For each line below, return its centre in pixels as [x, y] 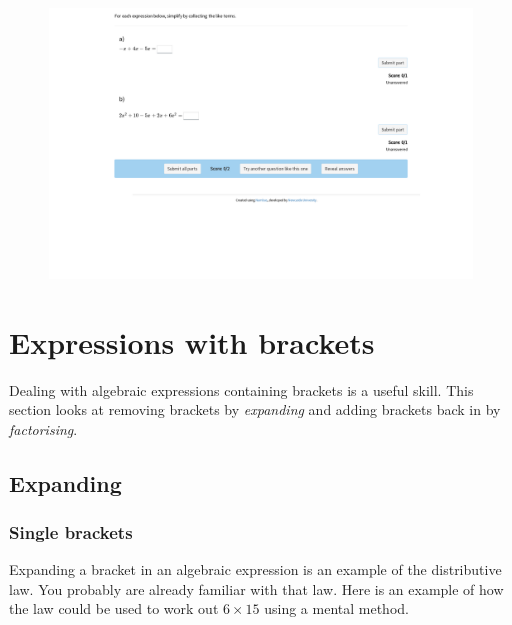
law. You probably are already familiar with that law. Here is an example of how [256, 588]
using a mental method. [336, 608]
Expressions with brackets [192, 341]
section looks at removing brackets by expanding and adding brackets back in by [255, 409]
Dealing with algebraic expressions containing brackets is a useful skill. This [241, 389]
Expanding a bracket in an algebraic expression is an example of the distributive [255, 569]
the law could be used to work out [114, 608]
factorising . [43, 428]
